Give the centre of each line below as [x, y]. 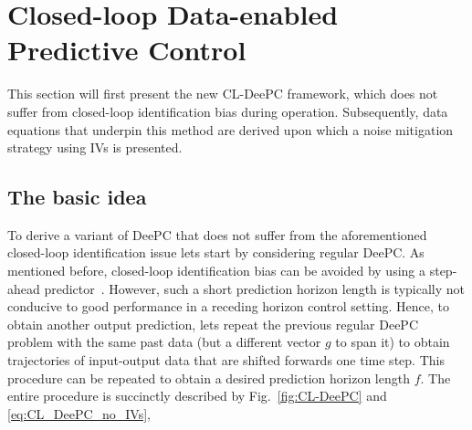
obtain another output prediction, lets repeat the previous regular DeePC [213, 324]
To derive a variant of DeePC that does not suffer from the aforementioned [217, 234]
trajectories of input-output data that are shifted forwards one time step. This [226, 360]
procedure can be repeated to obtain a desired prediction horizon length [209, 378]
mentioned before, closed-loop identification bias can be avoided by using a [217, 271]
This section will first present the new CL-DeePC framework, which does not [223, 94]
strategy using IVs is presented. [95, 147]
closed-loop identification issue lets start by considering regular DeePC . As [216, 252]
